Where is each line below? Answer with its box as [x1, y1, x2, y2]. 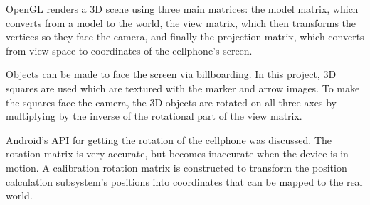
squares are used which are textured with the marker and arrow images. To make [6, 80, 360, 95]
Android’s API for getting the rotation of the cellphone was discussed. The [6, 132, 332, 147]
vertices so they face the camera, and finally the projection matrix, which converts [6, 29, 364, 44]
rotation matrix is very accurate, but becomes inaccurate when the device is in [6, 146, 349, 161]
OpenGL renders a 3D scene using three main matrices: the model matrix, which [6, 1, 359, 16]
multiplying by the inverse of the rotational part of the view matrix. [6, 109, 302, 123]
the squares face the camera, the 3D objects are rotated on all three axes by [6, 94, 337, 109]
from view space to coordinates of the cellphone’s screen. [6, 43, 253, 57]
